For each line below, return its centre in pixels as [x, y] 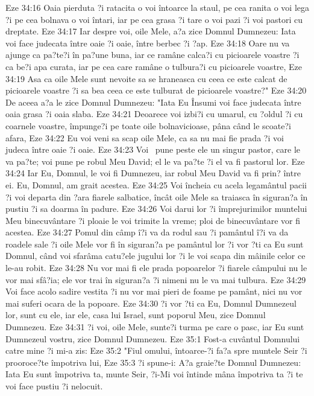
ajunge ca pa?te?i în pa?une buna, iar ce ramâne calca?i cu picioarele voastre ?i [152, 55]
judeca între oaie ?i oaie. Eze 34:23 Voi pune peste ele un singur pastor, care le [153, 149]
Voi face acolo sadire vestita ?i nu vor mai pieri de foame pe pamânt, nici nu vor [154, 291]
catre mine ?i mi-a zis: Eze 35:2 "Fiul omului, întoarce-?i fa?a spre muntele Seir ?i [156, 350]
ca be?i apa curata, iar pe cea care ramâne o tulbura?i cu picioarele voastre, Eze [154, 66]
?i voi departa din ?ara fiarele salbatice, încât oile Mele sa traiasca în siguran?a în [157, 196]
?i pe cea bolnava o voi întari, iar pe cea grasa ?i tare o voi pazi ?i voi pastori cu [154, 19]
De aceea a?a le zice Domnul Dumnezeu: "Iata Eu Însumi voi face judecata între [153, 102]
